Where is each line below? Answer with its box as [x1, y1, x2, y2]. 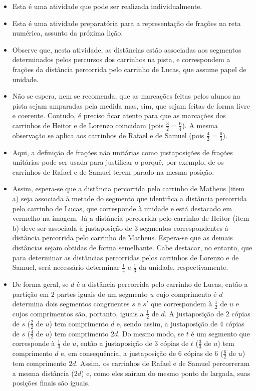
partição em [12, 288, 49, 299]
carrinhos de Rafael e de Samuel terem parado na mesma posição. [12, 166, 214, 177]
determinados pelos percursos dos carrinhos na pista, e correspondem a [12, 54, 230, 65]
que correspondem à [150, 298, 212, 309]
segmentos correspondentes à [140, 222, 228, 233]
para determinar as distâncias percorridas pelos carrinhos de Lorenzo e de [12, 252, 239, 262]
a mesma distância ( [12, 367, 74, 378]
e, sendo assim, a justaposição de [116, 318, 217, 328]
